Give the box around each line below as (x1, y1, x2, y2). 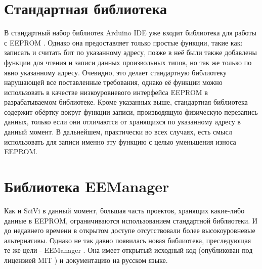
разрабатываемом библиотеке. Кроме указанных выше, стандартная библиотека (4, 97, 248, 107)
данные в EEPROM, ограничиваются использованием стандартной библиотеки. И (4, 215, 257, 226)
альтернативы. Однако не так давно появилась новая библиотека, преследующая (4, 235, 251, 245)
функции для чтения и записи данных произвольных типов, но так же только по (4, 57, 252, 67)
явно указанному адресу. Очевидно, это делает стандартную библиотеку (4, 67, 227, 77)
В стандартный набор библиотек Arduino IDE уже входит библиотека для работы (4, 27, 256, 38)
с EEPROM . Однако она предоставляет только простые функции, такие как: (4, 37, 243, 48)
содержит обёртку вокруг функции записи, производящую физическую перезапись (4, 106, 258, 117)
